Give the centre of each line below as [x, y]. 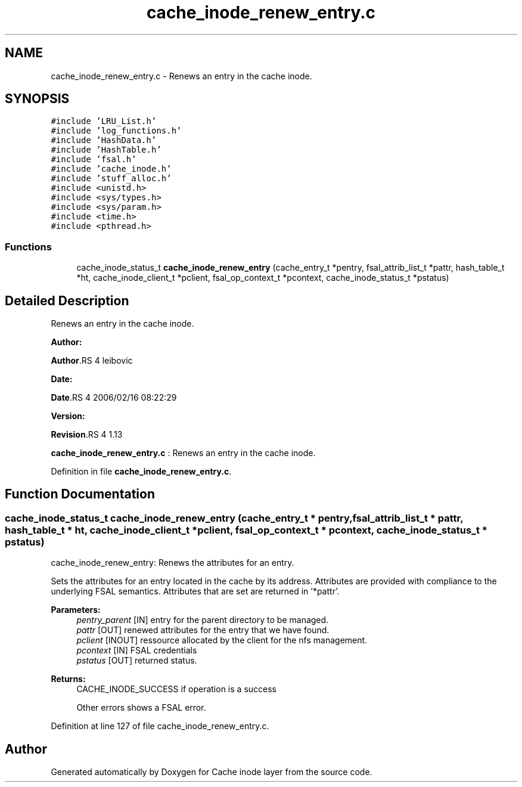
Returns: [68, 679]
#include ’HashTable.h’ [106, 150]
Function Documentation [80, 494]
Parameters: [76, 610]
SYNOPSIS [37, 99]
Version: [68, 416]
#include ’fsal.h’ [94, 159]
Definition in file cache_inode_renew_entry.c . [141, 472]
